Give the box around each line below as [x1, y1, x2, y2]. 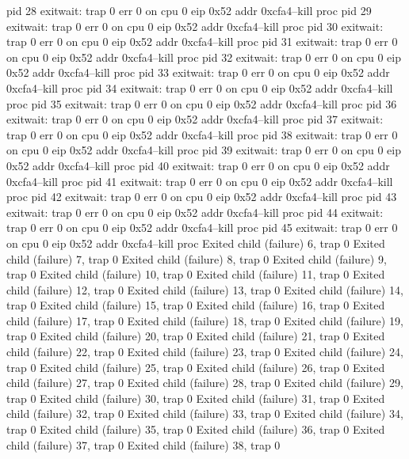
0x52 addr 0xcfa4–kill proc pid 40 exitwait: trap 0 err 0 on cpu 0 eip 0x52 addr [6, 157, 390, 173]
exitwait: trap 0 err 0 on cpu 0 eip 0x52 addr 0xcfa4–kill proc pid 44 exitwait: [6, 203, 384, 220]
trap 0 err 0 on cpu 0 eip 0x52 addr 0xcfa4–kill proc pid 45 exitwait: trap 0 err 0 [6, 219, 398, 236]
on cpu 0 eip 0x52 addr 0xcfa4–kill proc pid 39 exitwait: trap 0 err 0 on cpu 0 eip [6, 142, 401, 158]
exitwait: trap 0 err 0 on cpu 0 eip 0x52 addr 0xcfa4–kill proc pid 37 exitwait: [6, 111, 384, 127]
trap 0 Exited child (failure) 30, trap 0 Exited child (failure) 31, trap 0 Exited [6, 389, 385, 406]
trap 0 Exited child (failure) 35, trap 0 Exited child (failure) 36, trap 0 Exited [6, 421, 385, 438]
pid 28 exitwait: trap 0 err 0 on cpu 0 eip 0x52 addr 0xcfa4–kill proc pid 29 [6, 2, 372, 18]
